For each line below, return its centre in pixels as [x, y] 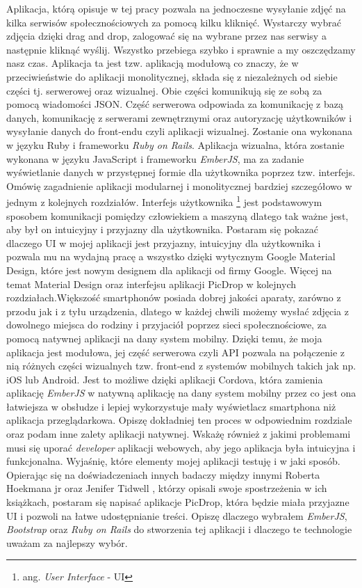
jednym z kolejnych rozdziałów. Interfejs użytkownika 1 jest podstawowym [164, 201]
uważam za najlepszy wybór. [67, 542]
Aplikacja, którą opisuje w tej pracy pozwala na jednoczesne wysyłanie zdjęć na [176, 8]
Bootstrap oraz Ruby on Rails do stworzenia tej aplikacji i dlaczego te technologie [179, 529]
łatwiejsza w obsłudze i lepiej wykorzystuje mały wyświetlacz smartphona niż [171, 406]
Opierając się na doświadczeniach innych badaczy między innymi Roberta [163, 474]
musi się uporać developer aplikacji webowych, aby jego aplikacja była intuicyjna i [181, 447]
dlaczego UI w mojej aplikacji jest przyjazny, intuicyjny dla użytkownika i [164, 243]
